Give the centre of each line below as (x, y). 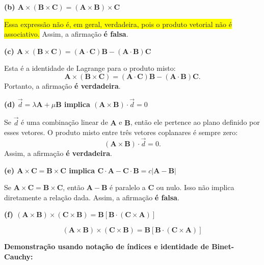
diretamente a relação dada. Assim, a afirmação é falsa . (92, 197)
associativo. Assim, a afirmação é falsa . (66, 34)
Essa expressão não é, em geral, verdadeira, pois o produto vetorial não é (118, 24)
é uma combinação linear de (64, 122)
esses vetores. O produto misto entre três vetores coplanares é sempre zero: (121, 132)
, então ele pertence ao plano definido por (195, 122)
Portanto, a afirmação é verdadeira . (62, 85)
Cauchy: (19, 256)
